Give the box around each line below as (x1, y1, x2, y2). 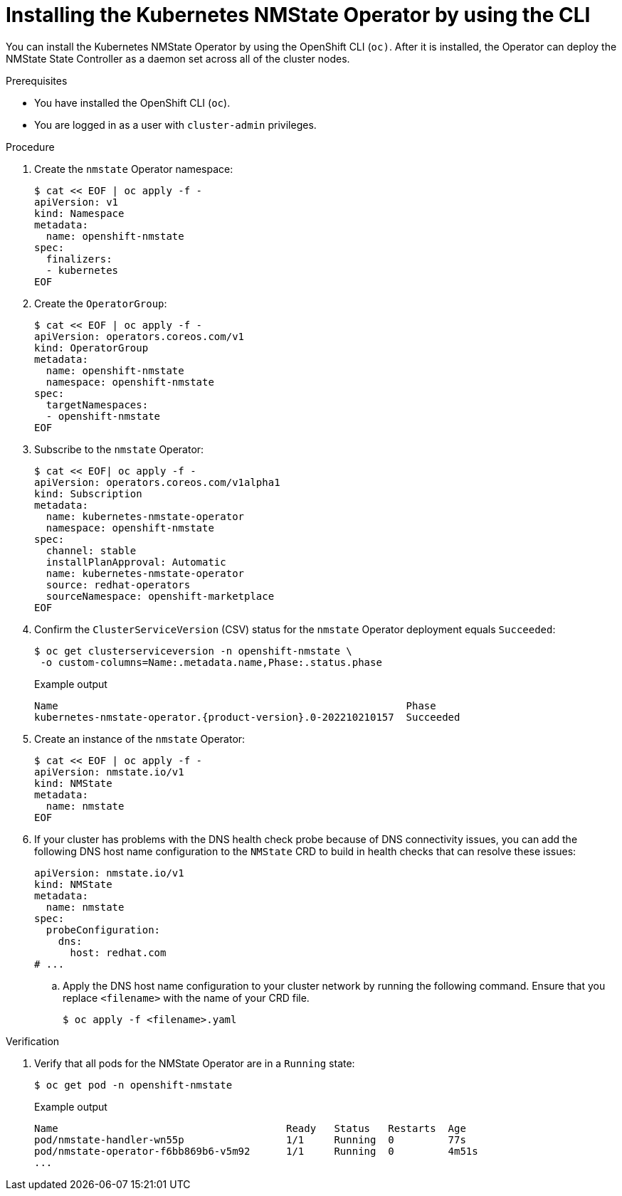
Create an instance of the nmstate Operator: (34, 732, 246, 745)
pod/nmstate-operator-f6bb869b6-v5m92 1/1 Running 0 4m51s (34, 1145, 478, 1157)
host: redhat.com (70, 946, 167, 958)
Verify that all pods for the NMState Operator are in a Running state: (34, 1057, 355, 1069)
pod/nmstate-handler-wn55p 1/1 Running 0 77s (34, 1133, 466, 1145)
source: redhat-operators (46, 578, 191, 591)
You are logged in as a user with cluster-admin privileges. (34, 118, 317, 131)
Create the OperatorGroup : (34, 297, 167, 309)
